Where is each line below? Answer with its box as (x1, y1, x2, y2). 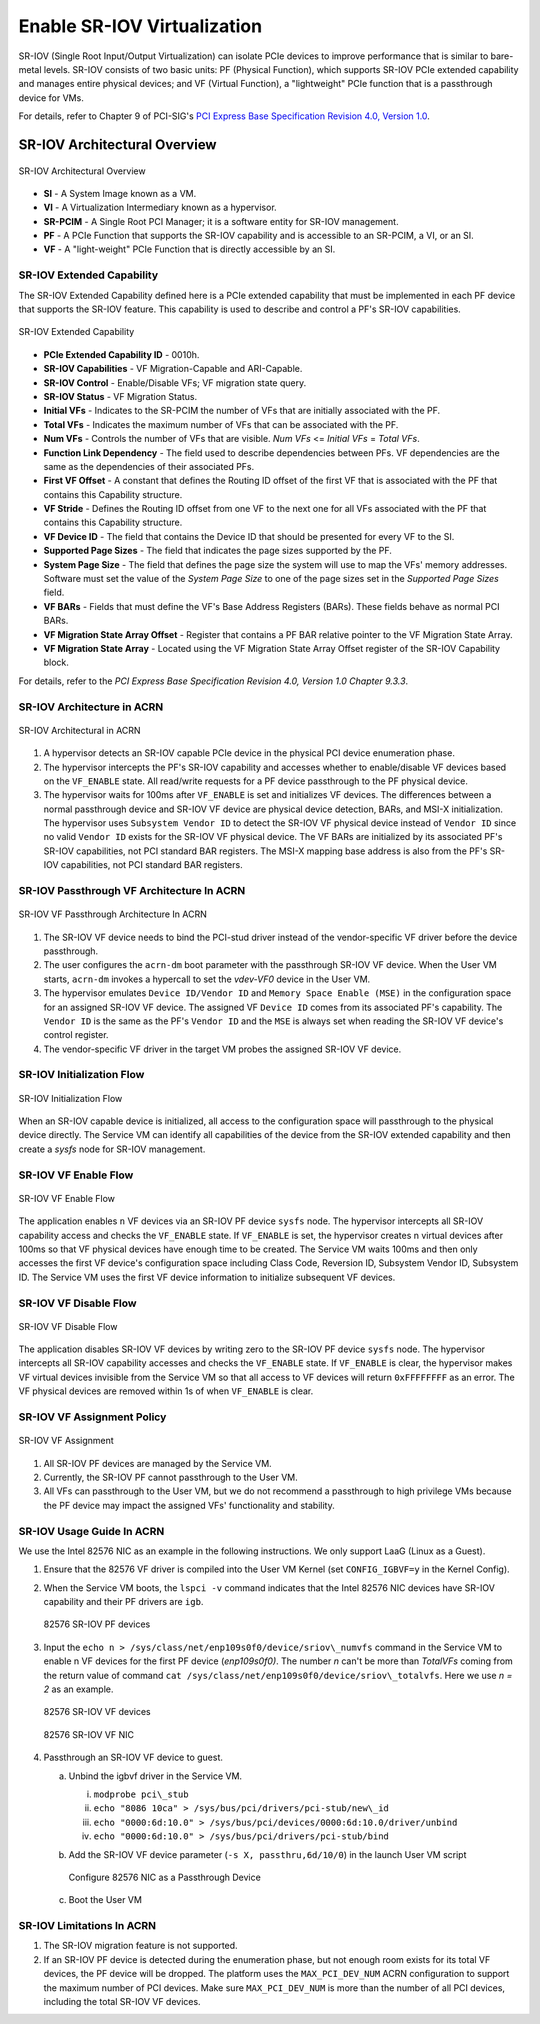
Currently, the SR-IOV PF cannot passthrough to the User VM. (43, 1471, 299, 1483)
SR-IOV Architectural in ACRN (18, 724, 141, 736)
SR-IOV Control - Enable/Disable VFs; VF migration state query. (43, 376, 307, 389)
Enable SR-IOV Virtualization (18, 15, 263, 37)
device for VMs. (18, 91, 84, 104)
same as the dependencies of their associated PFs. (43, 460, 255, 472)
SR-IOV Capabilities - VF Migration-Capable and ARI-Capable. (43, 363, 303, 375)
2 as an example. (43, 1683, 114, 1695)
